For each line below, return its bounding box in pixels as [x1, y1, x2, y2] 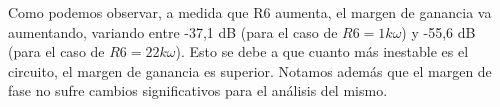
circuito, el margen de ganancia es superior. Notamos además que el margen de [8, 60, 492, 81]
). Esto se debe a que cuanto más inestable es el [175, 41, 469, 62]
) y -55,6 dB [401, 21, 476, 42]
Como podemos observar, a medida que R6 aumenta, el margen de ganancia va [8, 2, 492, 22]
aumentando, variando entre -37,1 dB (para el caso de [8, 21, 338, 42]
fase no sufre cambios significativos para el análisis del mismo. [8, 80, 388, 101]
